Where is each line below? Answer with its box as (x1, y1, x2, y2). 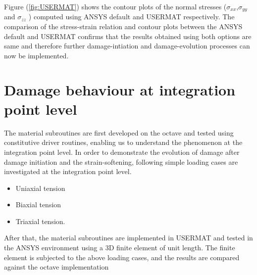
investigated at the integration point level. (4, 166, 132, 177)
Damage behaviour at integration (4, 79, 236, 99)
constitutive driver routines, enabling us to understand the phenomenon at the (4, 137, 243, 147)
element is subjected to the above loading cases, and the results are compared (4, 252, 240, 262)
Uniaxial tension (15, 183, 65, 193)
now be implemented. (4, 50, 69, 60)
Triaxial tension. (15, 216, 65, 226)
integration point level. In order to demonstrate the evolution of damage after (4, 146, 240, 157)
